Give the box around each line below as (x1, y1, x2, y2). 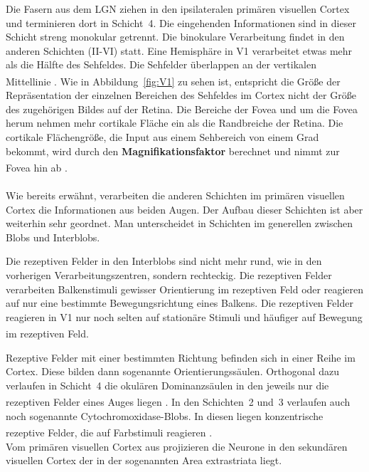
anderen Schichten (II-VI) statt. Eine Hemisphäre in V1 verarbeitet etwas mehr (6, 43, 353, 58)
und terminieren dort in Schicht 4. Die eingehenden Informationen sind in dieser (6, 15, 356, 30)
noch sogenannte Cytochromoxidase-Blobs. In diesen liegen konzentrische (6, 408, 323, 423)
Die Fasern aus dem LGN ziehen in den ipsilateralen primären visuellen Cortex (6, 1, 350, 16)
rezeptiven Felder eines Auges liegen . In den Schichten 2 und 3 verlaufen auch (6, 394, 351, 409)
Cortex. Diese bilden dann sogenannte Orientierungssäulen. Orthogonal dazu (6, 364, 339, 379)
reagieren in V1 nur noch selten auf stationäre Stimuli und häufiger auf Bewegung (6, 309, 363, 324)
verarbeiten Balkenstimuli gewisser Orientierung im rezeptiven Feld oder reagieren (6, 281, 364, 296)
